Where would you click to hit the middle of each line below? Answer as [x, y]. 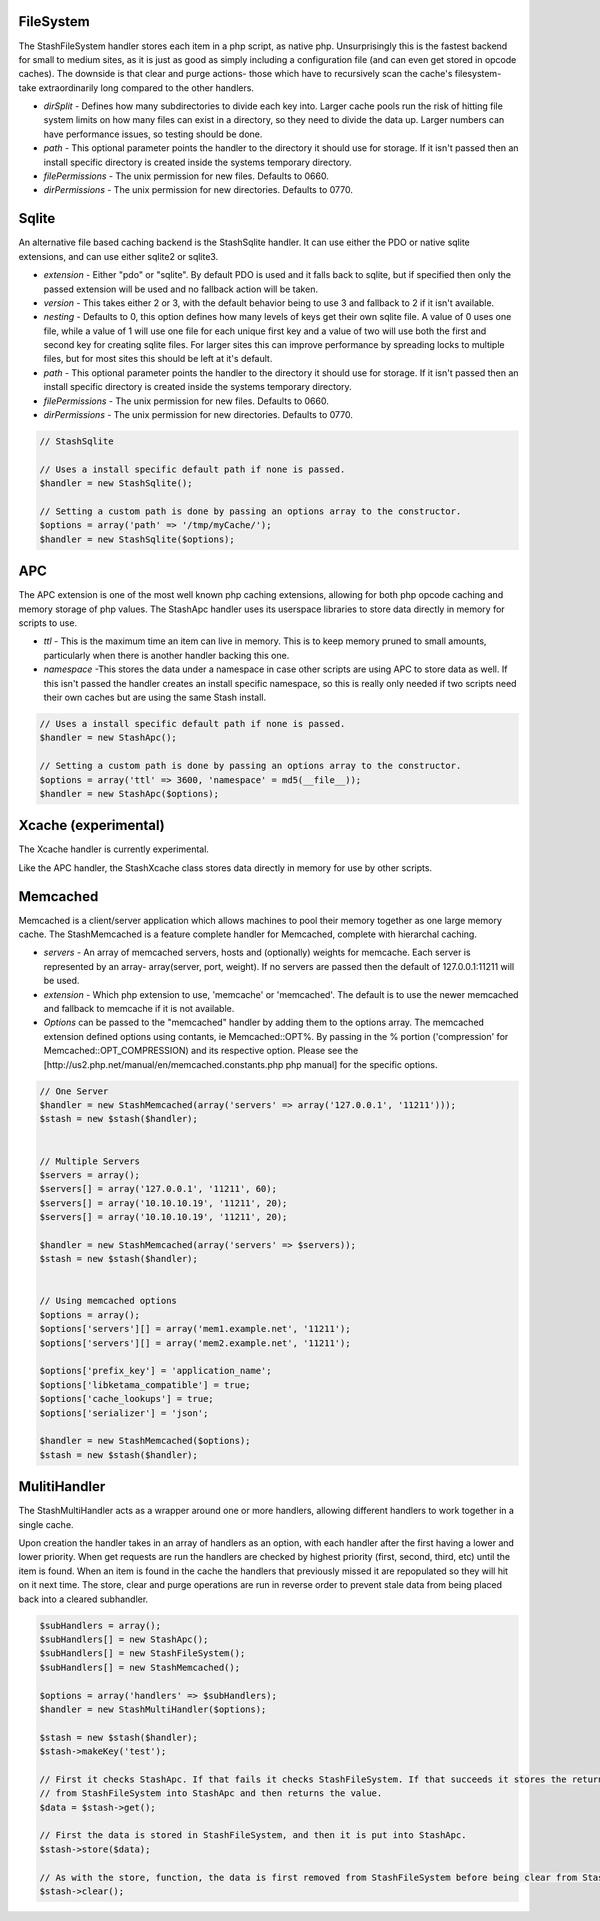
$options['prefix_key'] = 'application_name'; [155, 1371]
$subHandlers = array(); [100, 1625]
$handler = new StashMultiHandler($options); [153, 1709]
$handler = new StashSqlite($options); [137, 539]
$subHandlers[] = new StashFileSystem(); [142, 1653]
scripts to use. [48, 623]
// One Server [74, 1091]
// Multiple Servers [89, 1161]
